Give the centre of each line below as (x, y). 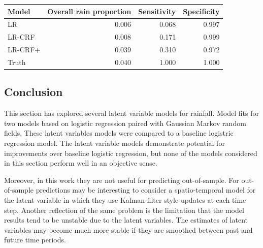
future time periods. (35, 240)
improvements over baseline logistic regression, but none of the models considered (131, 153)
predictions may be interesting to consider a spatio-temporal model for (146, 190)
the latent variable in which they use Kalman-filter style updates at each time (125, 199)
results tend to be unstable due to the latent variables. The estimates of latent (126, 220)
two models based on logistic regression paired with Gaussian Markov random (125, 123)
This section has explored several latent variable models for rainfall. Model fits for (131, 113)
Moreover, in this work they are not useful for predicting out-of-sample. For (122, 180)
